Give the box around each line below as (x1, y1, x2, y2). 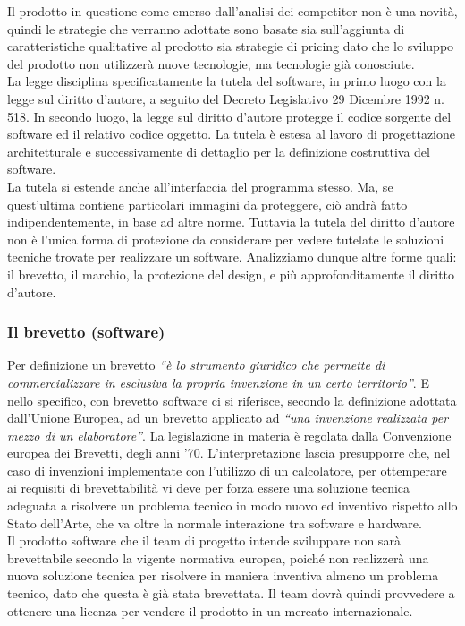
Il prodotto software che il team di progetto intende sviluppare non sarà (7, 531, 401, 550)
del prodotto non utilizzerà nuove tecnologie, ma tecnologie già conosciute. (7, 54, 415, 73)
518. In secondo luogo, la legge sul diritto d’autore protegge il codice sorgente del (7, 107, 452, 125)
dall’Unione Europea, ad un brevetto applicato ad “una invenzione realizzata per (7, 408, 449, 427)
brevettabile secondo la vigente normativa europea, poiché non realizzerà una (7, 548, 429, 567)
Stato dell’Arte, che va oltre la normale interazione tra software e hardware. (7, 513, 422, 532)
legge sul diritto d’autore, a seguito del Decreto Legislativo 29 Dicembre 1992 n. (7, 89, 444, 107)
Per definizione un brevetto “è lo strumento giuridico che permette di (7, 356, 385, 374)
